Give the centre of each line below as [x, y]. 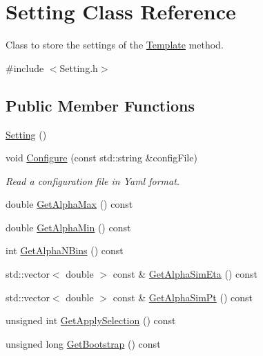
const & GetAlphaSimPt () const [183, 297]
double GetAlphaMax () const [69, 204]
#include [25, 68]
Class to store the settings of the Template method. [115, 45]
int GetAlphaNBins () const [65, 250]
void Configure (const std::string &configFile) [101, 158]
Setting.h [79, 68]
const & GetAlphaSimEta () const [185, 274]
